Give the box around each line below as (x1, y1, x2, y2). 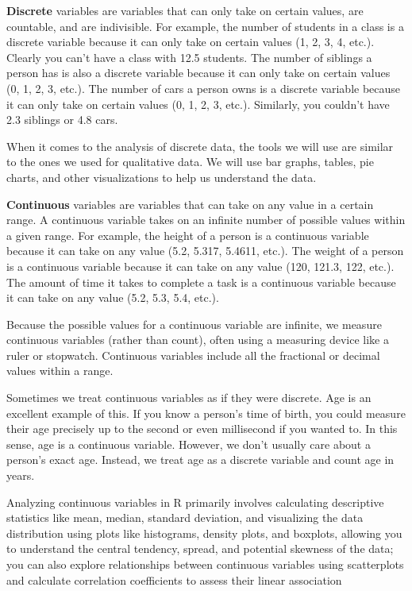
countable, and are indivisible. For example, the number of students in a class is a (6, 17, 404, 34)
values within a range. (6, 362, 114, 379)
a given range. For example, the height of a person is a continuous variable (6, 226, 369, 243)
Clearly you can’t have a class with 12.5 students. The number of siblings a (6, 48, 372, 65)
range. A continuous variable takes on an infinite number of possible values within (6, 211, 406, 228)
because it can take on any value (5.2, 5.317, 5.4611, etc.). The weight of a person (6, 242, 404, 259)
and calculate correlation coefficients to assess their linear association (6, 571, 342, 588)
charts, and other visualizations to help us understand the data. (6, 168, 317, 185)
